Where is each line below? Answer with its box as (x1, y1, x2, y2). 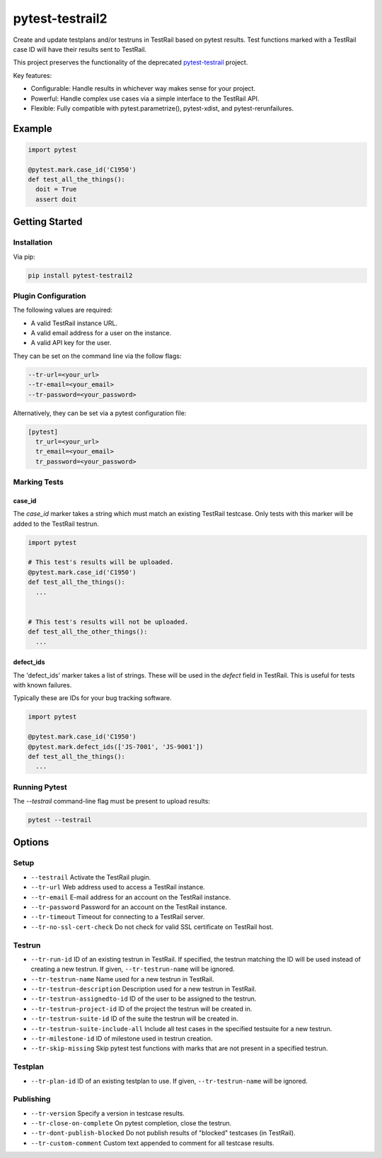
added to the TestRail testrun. (13, 519, 99, 528)
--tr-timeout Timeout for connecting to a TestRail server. (30, 913, 205, 921)
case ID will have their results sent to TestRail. (13, 45, 147, 53)
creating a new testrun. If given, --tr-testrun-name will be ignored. (30, 965, 235, 974)
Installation (13, 237, 53, 247)
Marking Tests (13, 477, 64, 487)
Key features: (13, 71, 52, 79)
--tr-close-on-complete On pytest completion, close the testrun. (30, 1119, 232, 1128)
